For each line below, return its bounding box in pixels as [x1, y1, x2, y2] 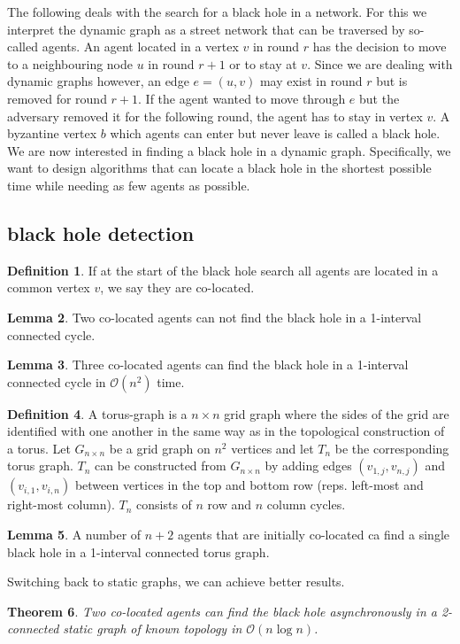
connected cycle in [7, 372, 106, 391]
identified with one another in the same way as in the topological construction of [7, 422, 445, 440]
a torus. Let [7, 438, 71, 457]
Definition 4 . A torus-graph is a [7, 404, 188, 423]
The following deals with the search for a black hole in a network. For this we [7, 3, 427, 20]
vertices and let [231, 438, 314, 457]
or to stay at [229, 54, 297, 73]
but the [359, 89, 400, 107]
